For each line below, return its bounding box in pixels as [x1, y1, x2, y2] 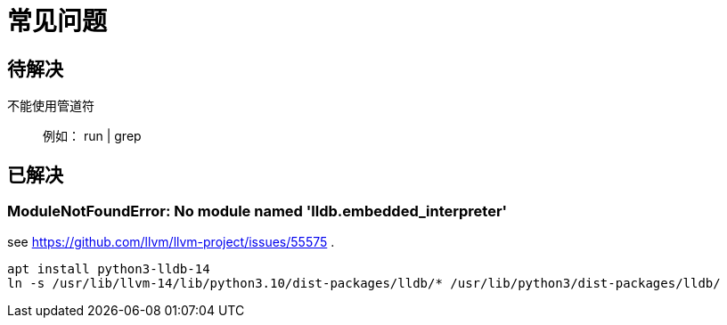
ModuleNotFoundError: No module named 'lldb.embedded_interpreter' [7, 202, 508, 221]
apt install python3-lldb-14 [7, 262, 210, 277]
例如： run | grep [43, 128, 142, 144]
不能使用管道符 [7, 98, 94, 114]
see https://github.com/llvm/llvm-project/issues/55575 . [7, 234, 335, 250]
